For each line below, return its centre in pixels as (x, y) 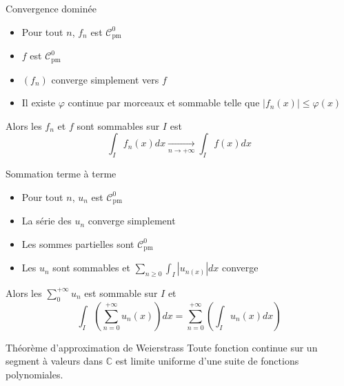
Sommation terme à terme (61, 174)
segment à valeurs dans (54, 361)
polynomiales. (34, 374)
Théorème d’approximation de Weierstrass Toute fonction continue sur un (162, 347)
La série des (47, 221)
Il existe (39, 103)
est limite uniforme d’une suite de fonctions (207, 361)
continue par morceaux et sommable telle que (164, 103)
